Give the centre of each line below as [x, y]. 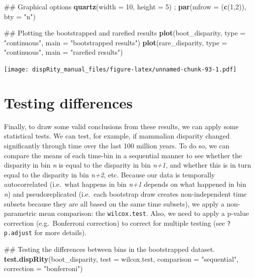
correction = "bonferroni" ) [44, 268]
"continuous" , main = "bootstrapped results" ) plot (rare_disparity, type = [116, 42]
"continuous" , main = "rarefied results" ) [64, 52]
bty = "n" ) [20, 16]
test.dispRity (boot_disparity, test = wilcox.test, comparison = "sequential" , [121, 259]
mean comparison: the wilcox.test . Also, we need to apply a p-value [144, 213]
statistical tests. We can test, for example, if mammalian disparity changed [117, 136]
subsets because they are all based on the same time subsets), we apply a [114, 203]
